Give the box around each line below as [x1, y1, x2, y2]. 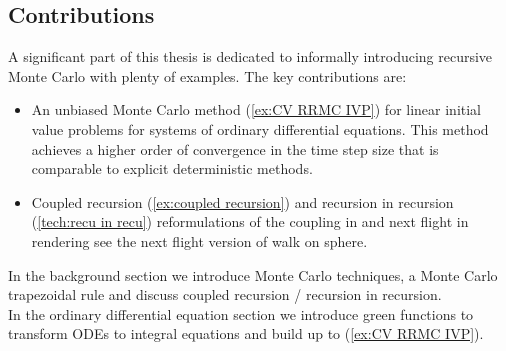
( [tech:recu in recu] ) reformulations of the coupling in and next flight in [31, 211, 469, 232]
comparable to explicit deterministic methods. [31, 158, 313, 179]
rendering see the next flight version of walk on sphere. [31, 230, 368, 251]
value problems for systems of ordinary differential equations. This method [31, 118, 489, 139]
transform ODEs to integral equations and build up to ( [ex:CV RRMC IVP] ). [8, 323, 484, 344]
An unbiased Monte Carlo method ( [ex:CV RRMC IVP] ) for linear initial [31, 99, 482, 120]
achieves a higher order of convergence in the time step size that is [31, 138, 439, 159]
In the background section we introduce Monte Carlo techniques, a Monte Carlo [8, 264, 498, 285]
